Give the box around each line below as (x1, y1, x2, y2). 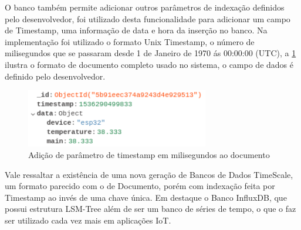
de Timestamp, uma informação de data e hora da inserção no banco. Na (5, 24, 268, 36)
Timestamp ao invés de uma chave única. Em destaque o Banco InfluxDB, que (5, 191, 287, 203)
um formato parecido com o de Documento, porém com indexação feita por (5, 180, 275, 192)
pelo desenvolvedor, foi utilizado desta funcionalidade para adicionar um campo (5, 12, 290, 25)
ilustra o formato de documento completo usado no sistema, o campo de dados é (5, 58, 293, 70)
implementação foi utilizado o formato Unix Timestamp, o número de (5, 35, 255, 47)
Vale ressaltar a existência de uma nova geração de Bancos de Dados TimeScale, (5, 168, 293, 180)
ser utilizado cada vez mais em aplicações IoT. (5, 214, 171, 226)
